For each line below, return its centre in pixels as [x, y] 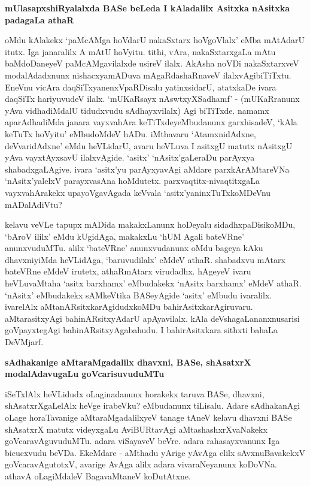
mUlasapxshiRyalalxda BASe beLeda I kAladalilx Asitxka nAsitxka [148, 8]
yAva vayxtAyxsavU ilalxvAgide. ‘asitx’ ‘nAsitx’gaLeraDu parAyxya [130, 157]
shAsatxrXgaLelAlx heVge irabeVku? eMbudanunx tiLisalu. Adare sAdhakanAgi [153, 405]
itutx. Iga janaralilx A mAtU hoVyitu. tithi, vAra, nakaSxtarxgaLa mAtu [140, 51]
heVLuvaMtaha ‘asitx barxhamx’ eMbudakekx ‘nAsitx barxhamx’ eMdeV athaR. [153, 283]
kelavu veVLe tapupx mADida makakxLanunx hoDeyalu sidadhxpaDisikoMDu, [150, 224]
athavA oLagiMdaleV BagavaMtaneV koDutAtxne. [98, 476]
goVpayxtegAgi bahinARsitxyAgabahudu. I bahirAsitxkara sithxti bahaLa [141, 330]
